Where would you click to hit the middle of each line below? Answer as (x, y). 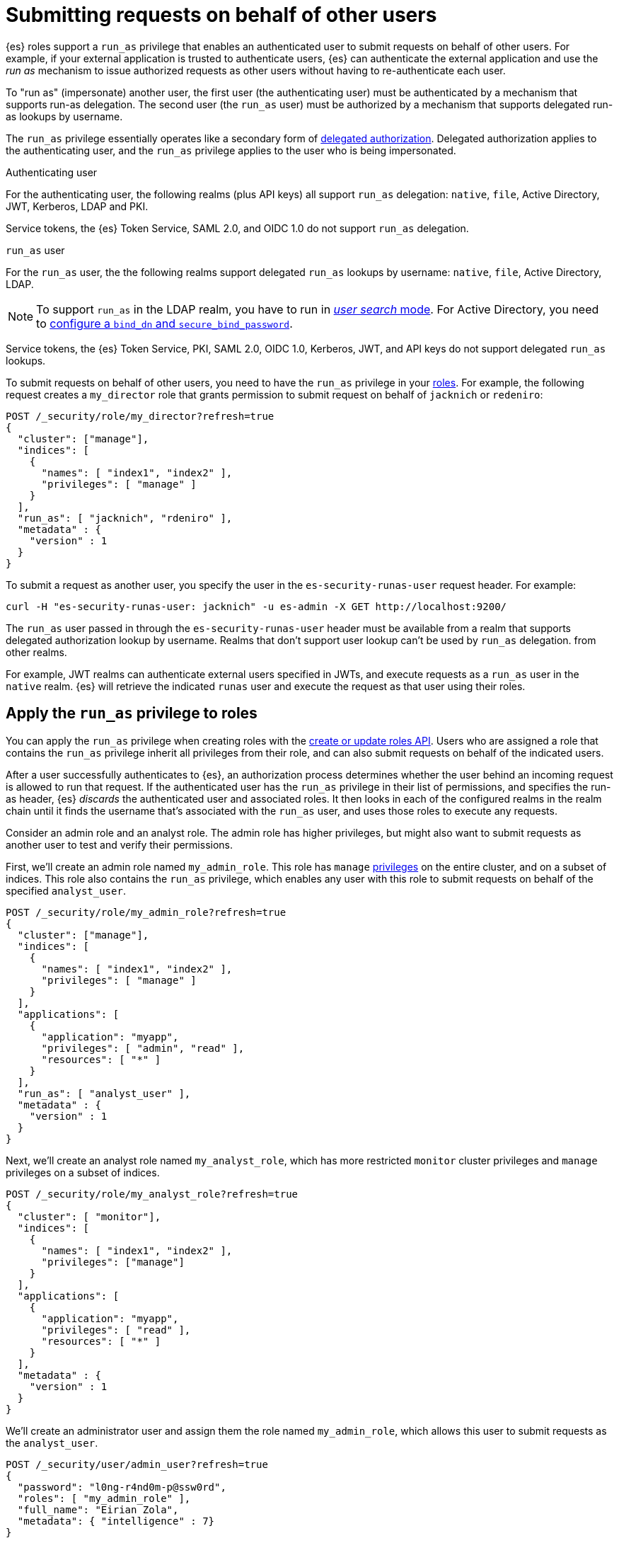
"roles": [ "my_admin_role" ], (104, 1498)
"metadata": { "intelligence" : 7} (116, 1521)
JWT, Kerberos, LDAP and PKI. (77, 206)
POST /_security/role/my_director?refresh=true (140, 416)
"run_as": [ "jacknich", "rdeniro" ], (125, 518)
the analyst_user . (52, 1442)
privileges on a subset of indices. (83, 1172)
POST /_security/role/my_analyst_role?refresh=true (152, 1194)
